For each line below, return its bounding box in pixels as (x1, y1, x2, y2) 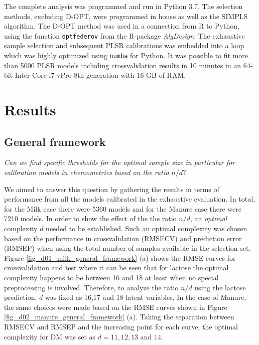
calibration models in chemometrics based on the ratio (4, 167, 169, 178)
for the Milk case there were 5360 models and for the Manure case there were (4, 203, 241, 214)
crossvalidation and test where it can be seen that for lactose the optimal (4, 262, 229, 273)
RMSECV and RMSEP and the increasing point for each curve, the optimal (4, 321, 238, 331)
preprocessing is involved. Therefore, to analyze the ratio (4, 282, 179, 292)
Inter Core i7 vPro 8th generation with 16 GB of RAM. (15, 70, 186, 80)
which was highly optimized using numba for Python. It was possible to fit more (4, 50, 248, 61)
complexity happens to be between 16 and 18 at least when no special (4, 272, 219, 282)
